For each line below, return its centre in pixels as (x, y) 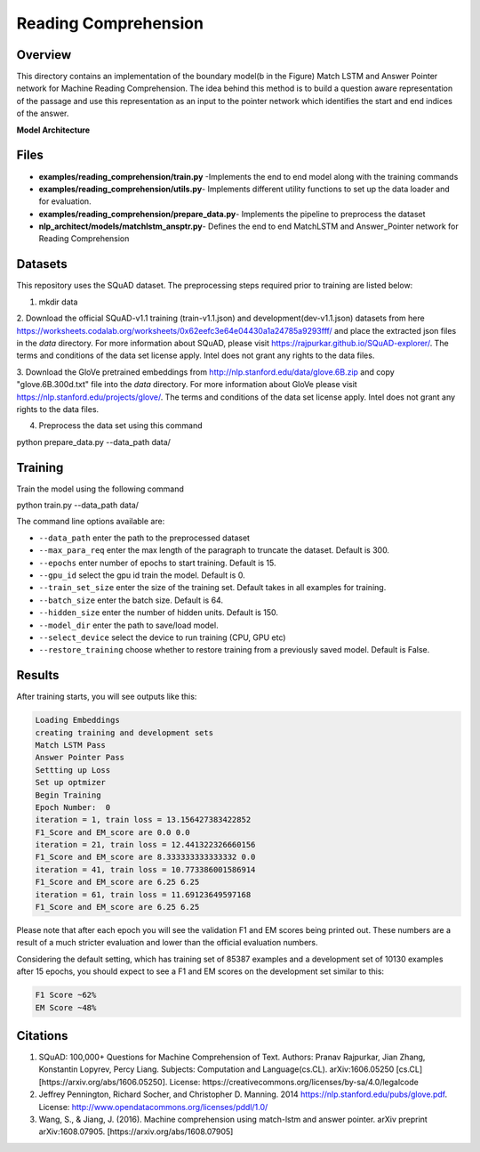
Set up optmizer (71, 783)
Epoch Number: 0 (73, 807)
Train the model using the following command (100, 489)
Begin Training (68, 795)
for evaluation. (65, 201)
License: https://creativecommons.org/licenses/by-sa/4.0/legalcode (294, 1082)
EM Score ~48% (66, 1007)
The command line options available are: (91, 522)
